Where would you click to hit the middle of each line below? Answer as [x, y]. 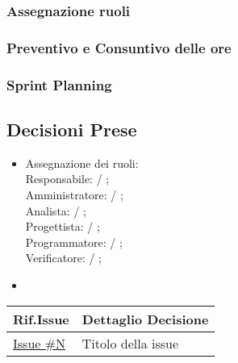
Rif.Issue [41, 319]
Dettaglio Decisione [145, 319]
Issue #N [40, 344]
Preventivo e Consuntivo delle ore [119, 47]
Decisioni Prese [72, 129]
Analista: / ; [56, 210]
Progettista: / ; [63, 226]
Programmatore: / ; [74, 242]
